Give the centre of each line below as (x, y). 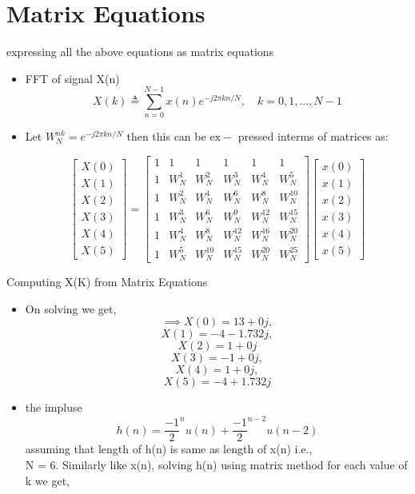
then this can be (166, 136)
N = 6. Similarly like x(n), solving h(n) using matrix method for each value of (216, 464)
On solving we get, (71, 308)
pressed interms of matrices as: (313, 136)
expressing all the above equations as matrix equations (140, 52)
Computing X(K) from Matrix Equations (107, 281)
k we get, (47, 480)
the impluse (54, 407)
